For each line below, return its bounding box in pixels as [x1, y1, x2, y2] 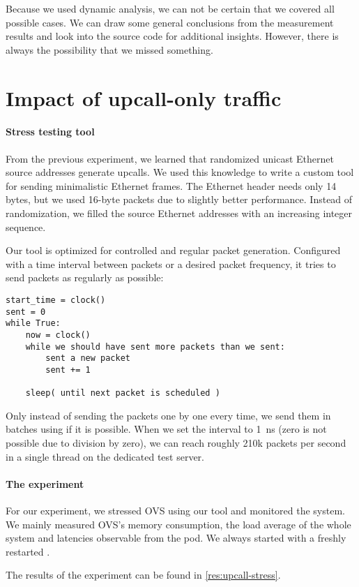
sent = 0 [6, 306, 46, 317]
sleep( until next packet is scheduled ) [25, 388, 220, 399]
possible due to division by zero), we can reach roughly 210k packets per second [6, 435, 346, 449]
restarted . [6, 544, 50, 558]
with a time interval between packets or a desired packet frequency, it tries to [6, 256, 336, 271]
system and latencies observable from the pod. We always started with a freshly [6, 530, 346, 545]
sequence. [6, 219, 46, 234]
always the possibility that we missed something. [6, 42, 213, 57]
